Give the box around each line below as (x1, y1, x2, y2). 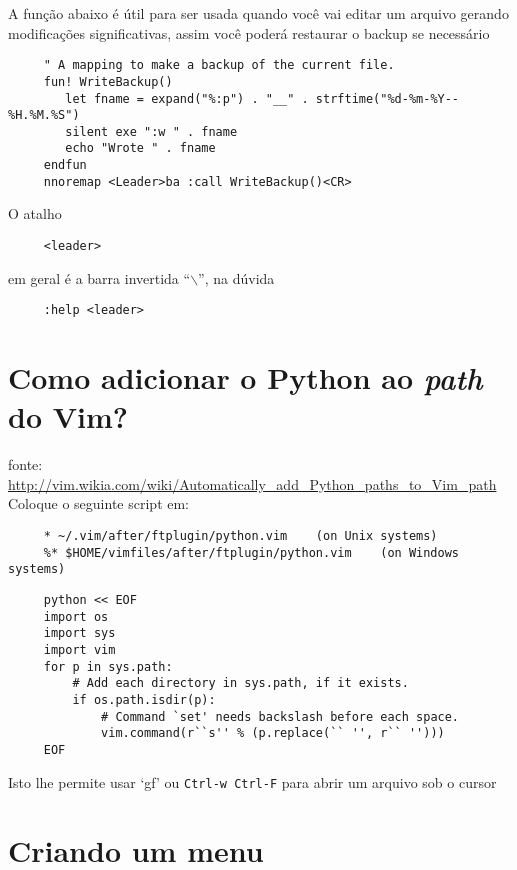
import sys (43, 626, 116, 641)
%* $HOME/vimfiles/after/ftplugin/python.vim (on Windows (43, 545, 460, 560)
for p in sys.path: (43, 659, 173, 674)
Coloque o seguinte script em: (8, 493, 190, 514)
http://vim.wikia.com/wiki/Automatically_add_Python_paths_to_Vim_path (8, 473, 497, 494)
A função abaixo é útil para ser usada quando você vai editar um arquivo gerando (8, 3, 509, 23)
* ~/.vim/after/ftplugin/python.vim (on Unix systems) (43, 529, 438, 544)
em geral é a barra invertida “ (8, 267, 191, 288)
